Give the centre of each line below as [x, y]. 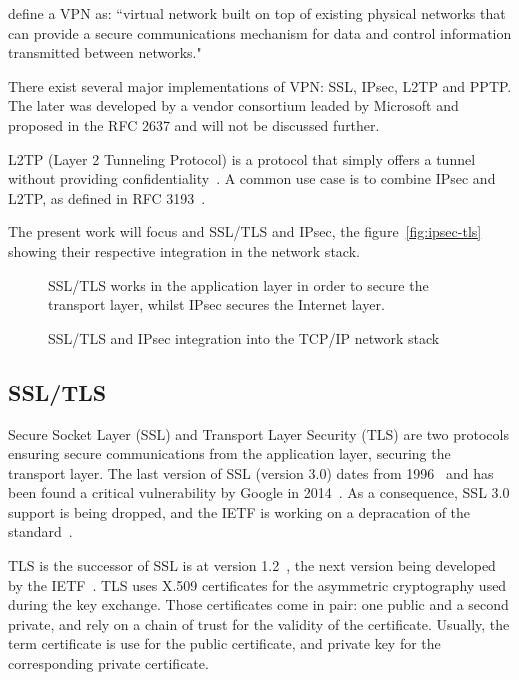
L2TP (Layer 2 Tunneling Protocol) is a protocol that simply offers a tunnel [242, 158]
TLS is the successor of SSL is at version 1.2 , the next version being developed [252, 565]
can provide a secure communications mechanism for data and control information [260, 32]
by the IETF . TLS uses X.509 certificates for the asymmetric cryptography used [257, 584]
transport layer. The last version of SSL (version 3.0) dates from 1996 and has [251, 472]
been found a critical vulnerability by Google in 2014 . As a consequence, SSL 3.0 [259, 492]
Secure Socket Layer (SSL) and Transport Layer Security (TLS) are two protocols [258, 433]
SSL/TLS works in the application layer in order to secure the [238, 284]
